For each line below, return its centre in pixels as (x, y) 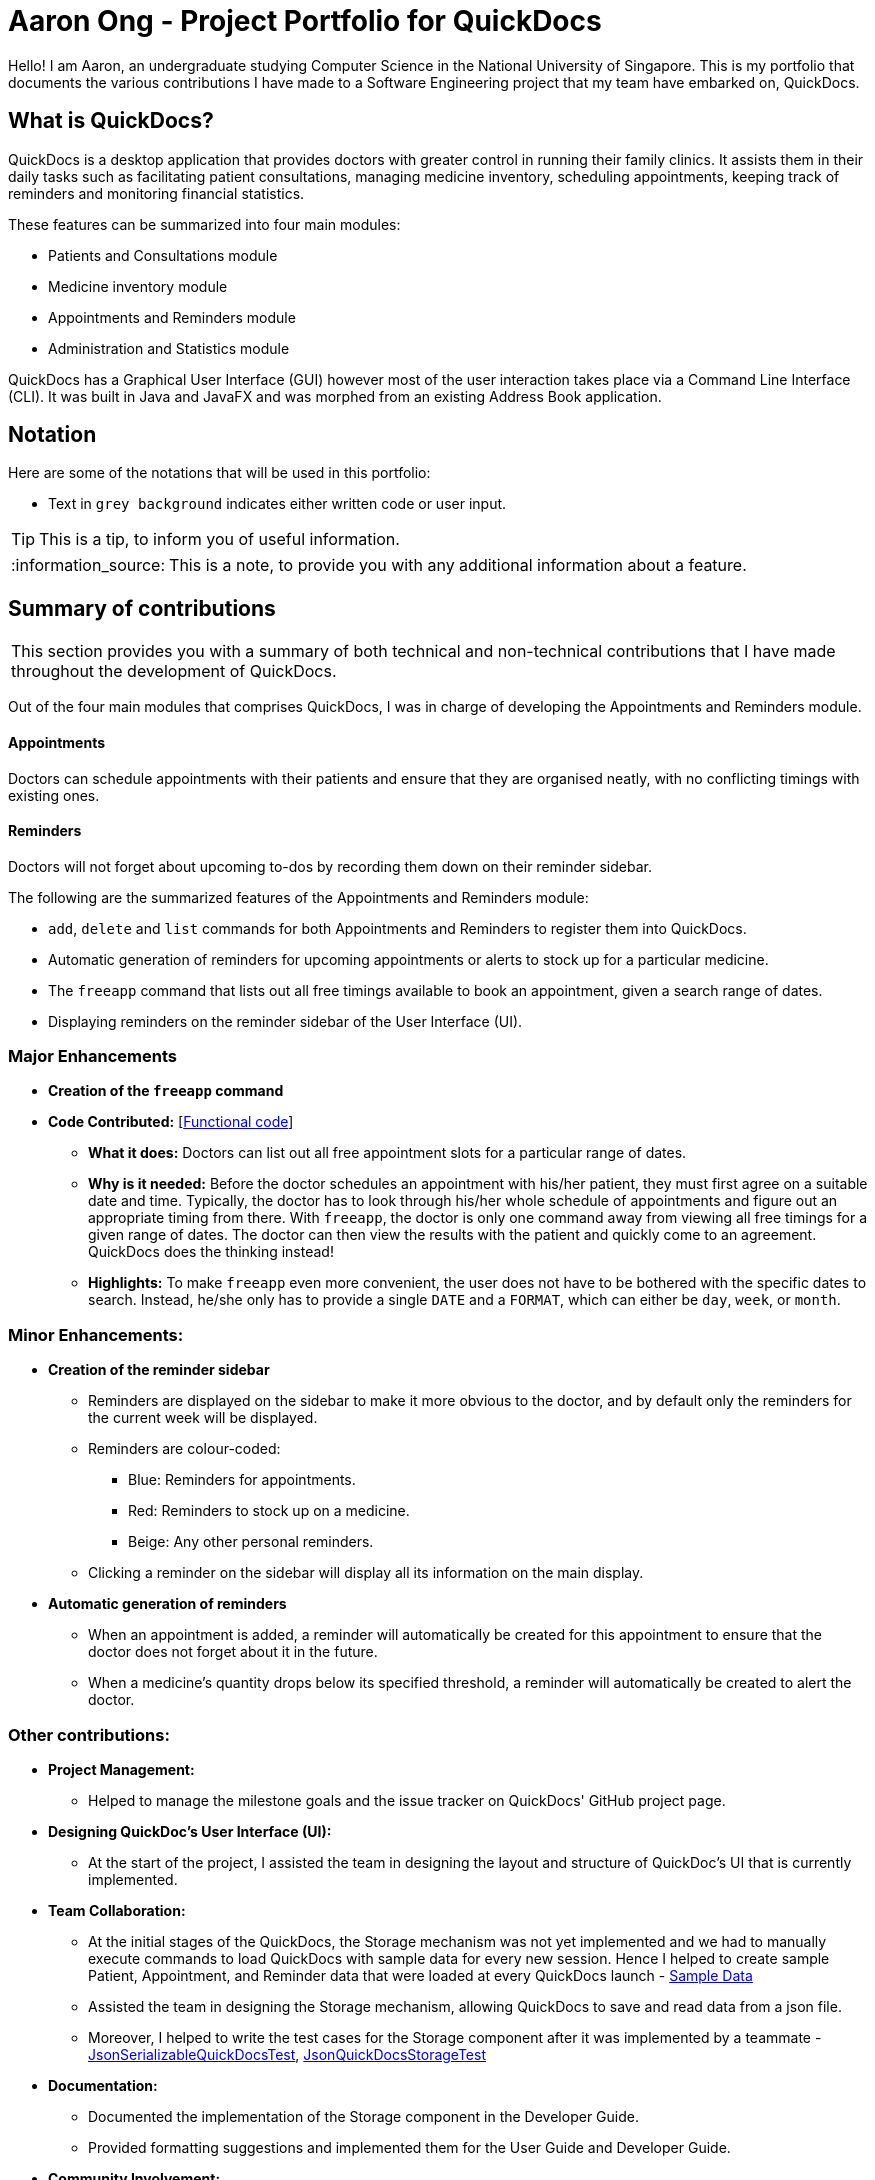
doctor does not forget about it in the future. (233, 1652)
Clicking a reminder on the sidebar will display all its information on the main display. (366, 1573)
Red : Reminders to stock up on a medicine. (269, 1511)
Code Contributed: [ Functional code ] (171, 1122)
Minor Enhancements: (96, 1334)
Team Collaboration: (117, 1910)
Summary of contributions (142, 608)
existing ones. (54, 795)
